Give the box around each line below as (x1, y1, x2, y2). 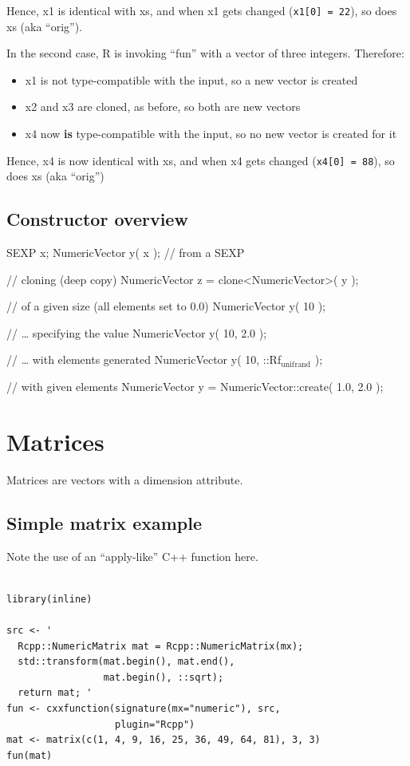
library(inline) (6, 593, 93, 605)
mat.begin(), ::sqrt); (103, 671, 224, 683)
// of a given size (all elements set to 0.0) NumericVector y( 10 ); (6, 298, 326, 314)
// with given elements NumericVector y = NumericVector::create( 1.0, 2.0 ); (6, 378, 384, 395)
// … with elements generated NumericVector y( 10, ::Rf (6, 351, 282, 368)
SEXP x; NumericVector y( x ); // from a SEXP (6, 244, 245, 261)
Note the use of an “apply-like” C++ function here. (6, 547, 258, 564)
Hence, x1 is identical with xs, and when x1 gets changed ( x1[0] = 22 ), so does (6, 2, 397, 18)
